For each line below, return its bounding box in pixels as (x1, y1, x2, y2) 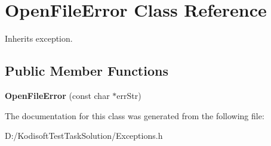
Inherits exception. (5, 32, 73, 45)
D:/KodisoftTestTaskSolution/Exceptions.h (5, 129, 163, 142)
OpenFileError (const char (5, 89, 110, 101)
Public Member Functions (5, 61, 168, 80)
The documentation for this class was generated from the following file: (5, 109, 264, 122)
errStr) (116, 89, 141, 101)
